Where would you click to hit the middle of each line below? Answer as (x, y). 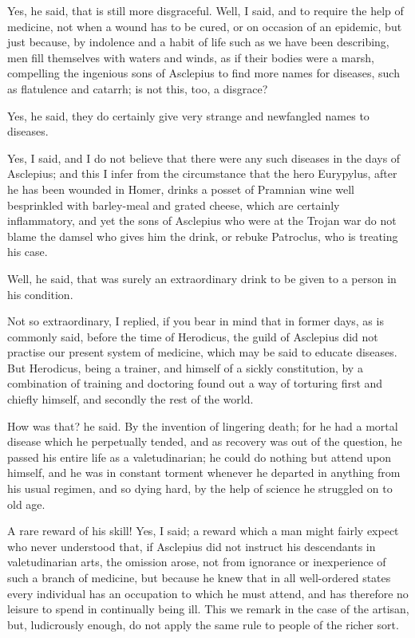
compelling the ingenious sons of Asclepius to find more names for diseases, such (204, 73)
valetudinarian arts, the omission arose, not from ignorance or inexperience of (197, 562)
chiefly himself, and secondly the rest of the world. (130, 399)
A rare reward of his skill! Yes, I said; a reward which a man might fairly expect (203, 531)
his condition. (40, 294)
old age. (26, 504)
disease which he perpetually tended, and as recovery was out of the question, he (205, 441)
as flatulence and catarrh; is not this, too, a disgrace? (138, 88)
